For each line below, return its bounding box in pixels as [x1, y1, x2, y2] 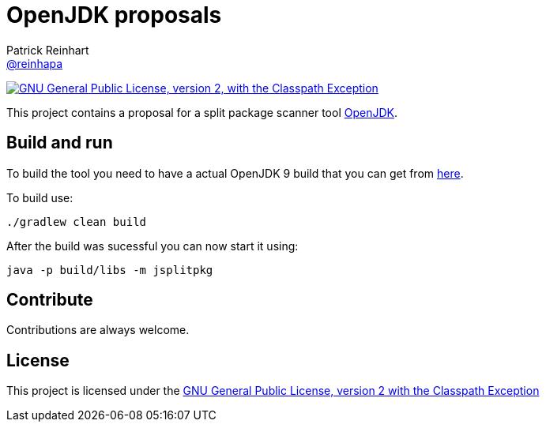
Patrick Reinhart [6, 43, 89, 57]
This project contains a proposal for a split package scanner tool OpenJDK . [6, 105, 397, 119]
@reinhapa [6, 56, 63, 70]
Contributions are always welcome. [6, 323, 190, 337]
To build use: [6, 190, 73, 205]
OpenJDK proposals [6, 2, 222, 28]
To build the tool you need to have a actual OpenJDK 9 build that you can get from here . [6, 166, 464, 180]
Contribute [6, 290, 93, 310]
